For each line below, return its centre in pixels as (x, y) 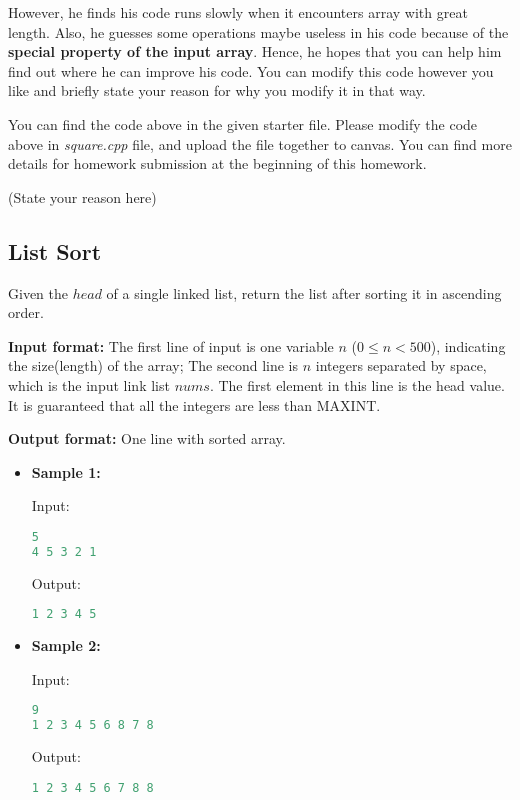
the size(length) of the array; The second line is (153, 365)
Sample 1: (66, 471)
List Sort (55, 250)
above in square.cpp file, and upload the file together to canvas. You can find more (260, 143)
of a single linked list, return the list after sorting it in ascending (304, 292)
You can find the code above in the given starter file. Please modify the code (243, 123)
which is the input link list (89, 384)
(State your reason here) (82, 196)
